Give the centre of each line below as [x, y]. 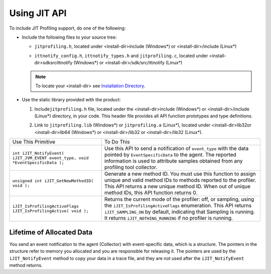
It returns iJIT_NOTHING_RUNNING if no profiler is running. [169, 218]
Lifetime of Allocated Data [51, 232]
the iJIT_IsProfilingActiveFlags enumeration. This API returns [178, 206]
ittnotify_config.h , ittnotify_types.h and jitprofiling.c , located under [121, 56]
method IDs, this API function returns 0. [151, 193]
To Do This [117, 142]
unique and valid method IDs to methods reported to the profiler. [180, 180]
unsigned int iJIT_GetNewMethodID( [53, 181]
